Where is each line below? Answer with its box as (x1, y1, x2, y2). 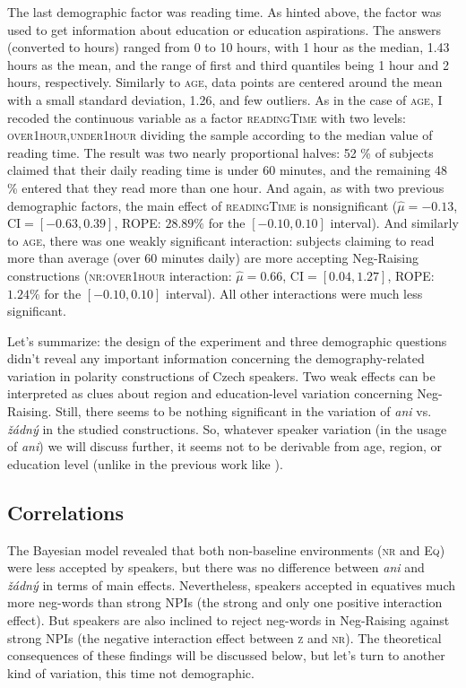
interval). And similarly (330, 213, 459, 232)
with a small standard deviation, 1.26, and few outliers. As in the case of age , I (7, 90, 443, 109)
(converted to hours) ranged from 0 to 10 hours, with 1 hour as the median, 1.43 (7, 38, 450, 57)
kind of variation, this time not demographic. (7, 663, 255, 682)
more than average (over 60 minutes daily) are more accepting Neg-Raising (7, 248, 419, 267)
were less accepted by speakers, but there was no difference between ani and (7, 558, 425, 577)
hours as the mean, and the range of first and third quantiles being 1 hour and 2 (7, 55, 449, 74)
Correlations (7, 498, 125, 526)
